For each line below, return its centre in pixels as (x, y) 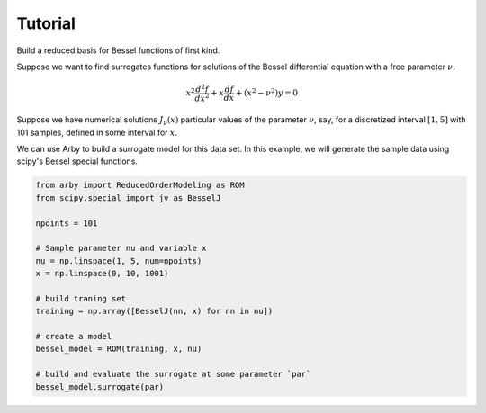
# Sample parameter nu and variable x (121, 248)
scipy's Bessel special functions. (77, 161)
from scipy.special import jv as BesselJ (128, 198)
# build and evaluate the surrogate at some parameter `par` (173, 374)
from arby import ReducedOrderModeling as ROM (140, 185)
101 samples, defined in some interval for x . (97, 132)
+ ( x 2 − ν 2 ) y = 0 (267, 92)
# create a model (74, 337)
